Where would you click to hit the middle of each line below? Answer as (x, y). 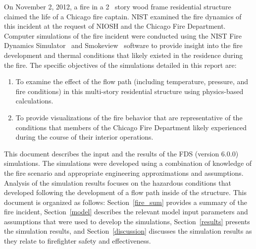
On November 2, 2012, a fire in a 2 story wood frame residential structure (118, 6)
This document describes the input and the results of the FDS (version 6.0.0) (121, 153)
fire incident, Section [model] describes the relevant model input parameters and (126, 212)
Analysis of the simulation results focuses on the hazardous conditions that (118, 182)
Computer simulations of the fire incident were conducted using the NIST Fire (123, 35)
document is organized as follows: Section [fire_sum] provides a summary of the (126, 202)
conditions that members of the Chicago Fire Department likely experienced (131, 127)
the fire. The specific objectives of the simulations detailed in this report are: (120, 65)
